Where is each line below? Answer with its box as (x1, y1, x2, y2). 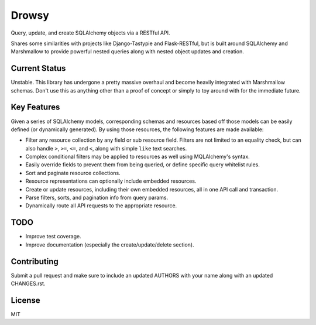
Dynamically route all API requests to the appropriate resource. (25, 202, 177, 209)
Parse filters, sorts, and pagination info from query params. (25, 194, 169, 201)
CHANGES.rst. (11, 280, 46, 287)
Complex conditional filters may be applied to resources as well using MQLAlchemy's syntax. (25, 153, 250, 160)
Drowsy (11, 9, 50, 22)
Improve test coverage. (25, 233, 81, 240)
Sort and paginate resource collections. (25, 169, 121, 176)
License (11, 295, 40, 305)
